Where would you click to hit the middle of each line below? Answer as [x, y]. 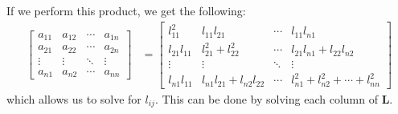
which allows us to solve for [74, 98]
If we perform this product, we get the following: [126, 10]
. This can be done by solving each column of [266, 98]
